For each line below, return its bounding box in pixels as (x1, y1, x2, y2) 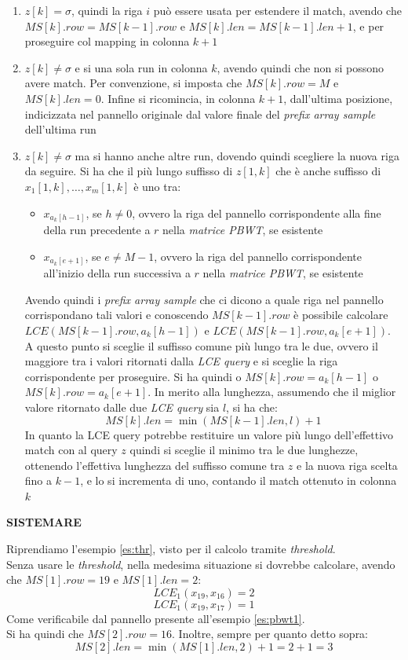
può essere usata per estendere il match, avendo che (153, 2, 402, 18)
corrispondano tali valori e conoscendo (24, 306, 209, 323)
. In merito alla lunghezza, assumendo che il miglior (148, 383, 396, 400)
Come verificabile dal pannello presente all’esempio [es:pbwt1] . (6, 610, 305, 626)
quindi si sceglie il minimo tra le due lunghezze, (129, 442, 359, 458)
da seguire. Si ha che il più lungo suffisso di (24, 163, 233, 179)
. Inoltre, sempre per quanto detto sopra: (172, 625, 369, 642)
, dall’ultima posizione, (283, 90, 393, 106)
